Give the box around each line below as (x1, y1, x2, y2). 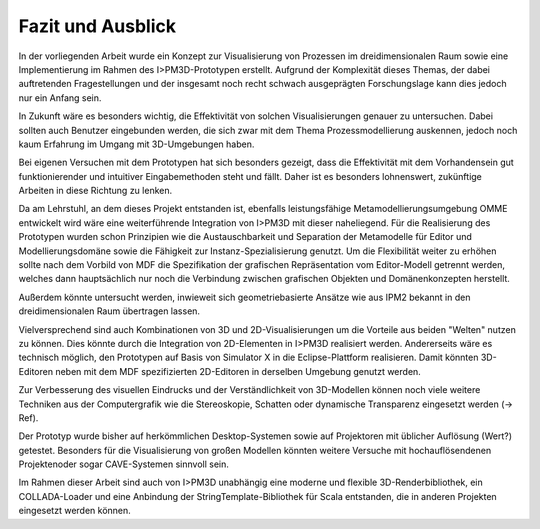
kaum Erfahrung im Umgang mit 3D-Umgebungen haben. (18, 138, 255, 150)
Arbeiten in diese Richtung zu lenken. (18, 185, 173, 197)
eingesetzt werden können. (18, 505, 132, 517)
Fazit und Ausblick (18, 15, 177, 37)
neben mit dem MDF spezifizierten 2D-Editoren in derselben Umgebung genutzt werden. (55, 365, 422, 377)
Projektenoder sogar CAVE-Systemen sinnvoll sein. (18, 458, 229, 470)
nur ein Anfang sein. (18, 91, 102, 104)
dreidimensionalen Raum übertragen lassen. (18, 305, 200, 317)
